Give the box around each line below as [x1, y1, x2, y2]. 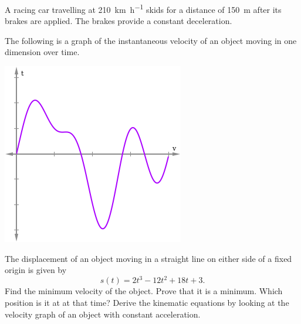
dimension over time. [5, 46, 80, 58]
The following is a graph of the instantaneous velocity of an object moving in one [5, 34, 297, 46]
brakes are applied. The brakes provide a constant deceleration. [5, 15, 232, 27]
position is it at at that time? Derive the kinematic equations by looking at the [5, 296, 289, 308]
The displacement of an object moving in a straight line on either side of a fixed [5, 252, 292, 264]
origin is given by [5, 264, 67, 276]
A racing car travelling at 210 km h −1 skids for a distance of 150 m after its [5, 2, 282, 15]
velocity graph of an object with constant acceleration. [5, 308, 201, 320]
